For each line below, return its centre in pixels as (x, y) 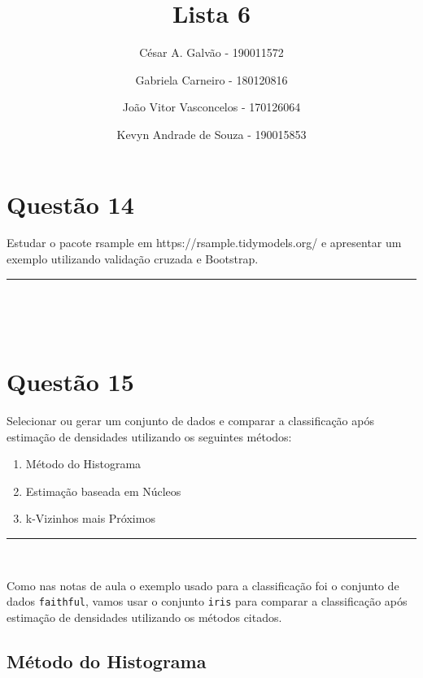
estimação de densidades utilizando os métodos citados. (144, 617)
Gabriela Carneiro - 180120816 (211, 79)
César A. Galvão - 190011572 (211, 52)
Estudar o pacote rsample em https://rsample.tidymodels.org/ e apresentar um (204, 243)
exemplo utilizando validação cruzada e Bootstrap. (133, 259)
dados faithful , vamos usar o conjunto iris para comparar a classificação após (207, 601)
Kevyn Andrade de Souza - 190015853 (211, 134)
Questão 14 (70, 204)
